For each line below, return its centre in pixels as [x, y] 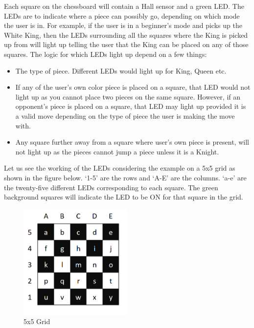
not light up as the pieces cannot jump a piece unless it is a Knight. [117, 151]
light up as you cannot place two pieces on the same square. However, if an [128, 96]
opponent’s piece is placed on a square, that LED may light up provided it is [131, 106]
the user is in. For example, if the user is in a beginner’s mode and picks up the [123, 25]
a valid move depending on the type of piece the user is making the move [125, 115]
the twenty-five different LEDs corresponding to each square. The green [111, 187]
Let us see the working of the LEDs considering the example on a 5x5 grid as [120, 168]
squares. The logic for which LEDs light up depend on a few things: [105, 54]
